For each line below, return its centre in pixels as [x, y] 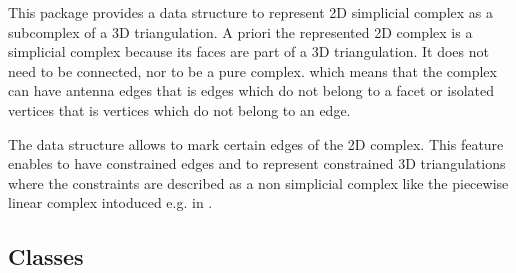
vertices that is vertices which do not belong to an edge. [179, 109]
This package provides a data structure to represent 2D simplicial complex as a [250, 12]
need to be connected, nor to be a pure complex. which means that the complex [252, 70]
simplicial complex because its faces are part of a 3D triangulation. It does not [248, 51]
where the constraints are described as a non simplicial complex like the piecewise [258, 182]
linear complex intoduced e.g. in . [110, 202]
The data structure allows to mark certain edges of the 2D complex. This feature [256, 143]
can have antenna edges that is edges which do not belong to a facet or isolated [251, 90]
